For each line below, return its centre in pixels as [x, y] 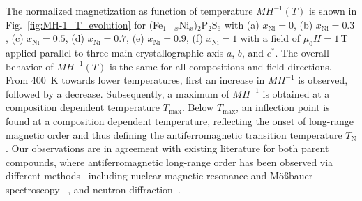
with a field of [270, 38]
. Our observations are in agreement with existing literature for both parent [167, 148]
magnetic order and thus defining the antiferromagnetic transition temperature [174, 134]
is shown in [333, 10]
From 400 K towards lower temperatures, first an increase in [135, 80]
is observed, [323, 80]
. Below [198, 107]
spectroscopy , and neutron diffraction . [93, 189]
